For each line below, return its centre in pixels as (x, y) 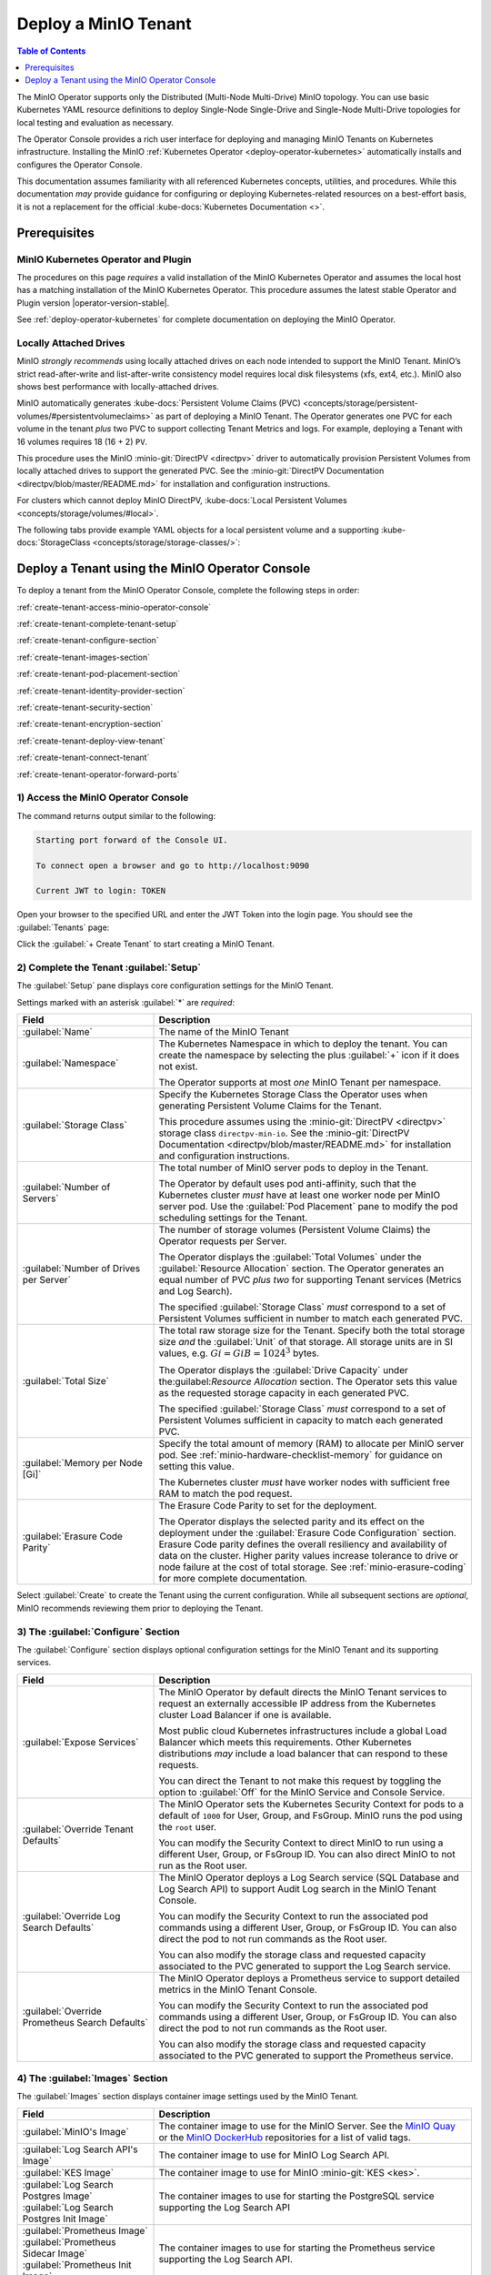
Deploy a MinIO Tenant (104, 24)
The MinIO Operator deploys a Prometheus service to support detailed (309, 1977)
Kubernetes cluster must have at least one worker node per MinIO (300, 1195)
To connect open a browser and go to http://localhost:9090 (173, 865)
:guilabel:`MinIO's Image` (75, 2131)
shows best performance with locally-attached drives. (118, 387)
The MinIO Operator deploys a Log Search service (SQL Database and (309, 1877)
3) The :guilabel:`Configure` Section (99, 1632)
